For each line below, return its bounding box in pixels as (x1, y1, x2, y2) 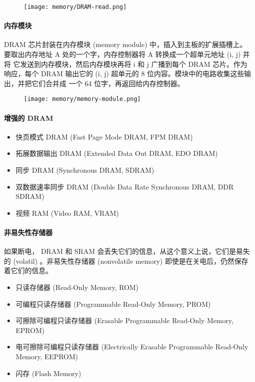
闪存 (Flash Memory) (15, 368, 81, 378)
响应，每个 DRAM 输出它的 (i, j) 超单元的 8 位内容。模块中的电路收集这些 (4, 68, 244, 79)
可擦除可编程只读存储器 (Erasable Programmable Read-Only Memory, (15, 315, 234, 326)
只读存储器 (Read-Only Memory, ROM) (15, 282, 139, 292)
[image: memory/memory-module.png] (24, 95, 141, 103)
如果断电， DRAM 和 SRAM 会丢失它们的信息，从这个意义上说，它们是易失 (4, 246, 250, 256)
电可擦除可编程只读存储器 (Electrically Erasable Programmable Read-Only (15, 341, 249, 352)
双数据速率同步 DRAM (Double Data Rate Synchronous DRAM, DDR (15, 181, 234, 191)
